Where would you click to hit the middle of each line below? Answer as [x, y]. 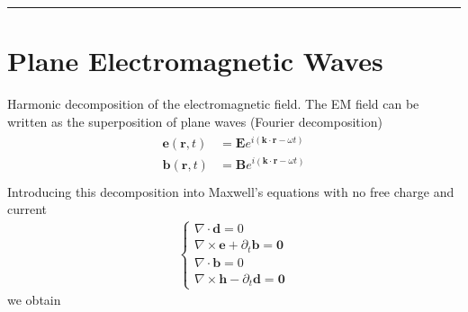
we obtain [34, 300]
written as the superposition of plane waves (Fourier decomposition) [195, 121]
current [27, 209]
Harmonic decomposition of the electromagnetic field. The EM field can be [213, 104]
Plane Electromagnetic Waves [195, 61]
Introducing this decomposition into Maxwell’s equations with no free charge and [231, 191]
